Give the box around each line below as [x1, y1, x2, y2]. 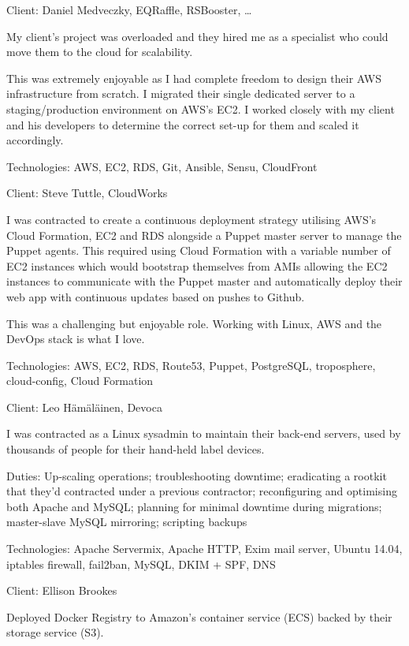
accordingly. [6, 132, 64, 148]
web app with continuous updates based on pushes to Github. [6, 288, 305, 304]
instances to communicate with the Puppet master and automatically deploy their [6, 273, 403, 289]
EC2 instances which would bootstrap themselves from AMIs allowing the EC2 [6, 257, 388, 274]
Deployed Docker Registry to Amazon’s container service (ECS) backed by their [6, 608, 392, 625]
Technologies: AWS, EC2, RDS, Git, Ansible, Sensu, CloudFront [6, 158, 318, 174]
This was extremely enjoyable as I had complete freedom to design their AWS [6, 69, 381, 86]
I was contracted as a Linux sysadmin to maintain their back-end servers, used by [6, 425, 401, 442]
